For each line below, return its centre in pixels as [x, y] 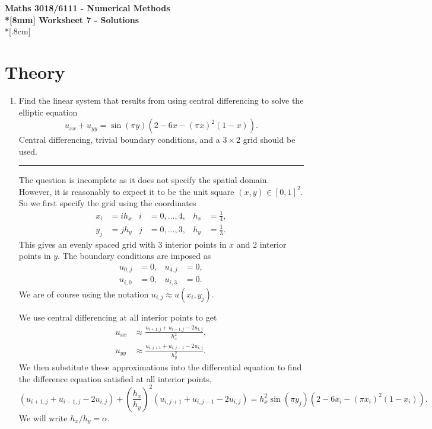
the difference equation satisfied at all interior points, [115, 378]
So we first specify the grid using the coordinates [107, 203]
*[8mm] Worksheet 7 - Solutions [72, 19]
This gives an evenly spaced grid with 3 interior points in [123, 244]
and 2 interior [261, 244]
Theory [35, 71]
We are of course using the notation [84, 294]
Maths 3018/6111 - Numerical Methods [88, 8]
